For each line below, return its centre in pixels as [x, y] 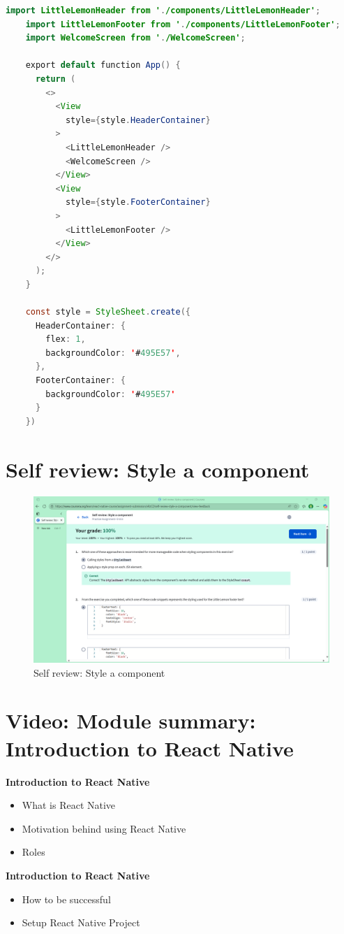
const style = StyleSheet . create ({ [108, 312]
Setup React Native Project [81, 922]
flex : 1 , [66, 339]
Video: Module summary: [131, 720]
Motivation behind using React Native [104, 828]
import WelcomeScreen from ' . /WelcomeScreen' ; [135, 38]
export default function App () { [103, 65]
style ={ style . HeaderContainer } [138, 120]
